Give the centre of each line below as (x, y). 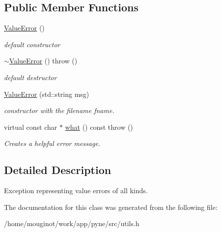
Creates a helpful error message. (52, 143)
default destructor (30, 77)
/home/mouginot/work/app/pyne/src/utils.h (72, 223)
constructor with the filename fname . (59, 110)
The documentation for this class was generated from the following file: (111, 207)
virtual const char (31, 127)
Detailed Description (58, 170)
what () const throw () (99, 127)
